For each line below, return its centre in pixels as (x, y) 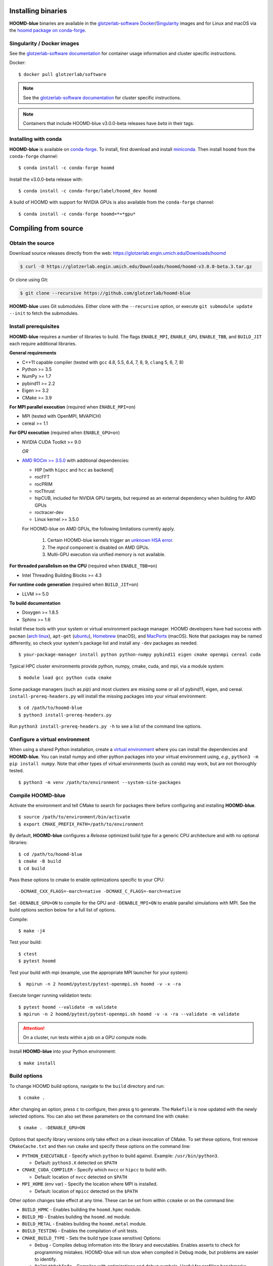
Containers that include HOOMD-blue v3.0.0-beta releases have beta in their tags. (109, 124)
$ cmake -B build (40, 861)
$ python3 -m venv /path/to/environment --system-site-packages (100, 782)
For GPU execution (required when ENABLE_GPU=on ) (64, 432)
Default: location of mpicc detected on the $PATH (86, 1191)
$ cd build (32, 868)
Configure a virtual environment (50, 739)
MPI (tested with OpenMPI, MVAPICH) (61, 416)
